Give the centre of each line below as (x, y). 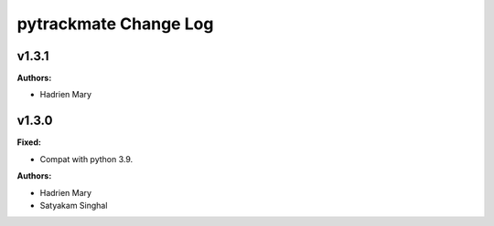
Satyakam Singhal (74, 205)
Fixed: (29, 142)
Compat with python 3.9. (86, 159)
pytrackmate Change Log (115, 24)
